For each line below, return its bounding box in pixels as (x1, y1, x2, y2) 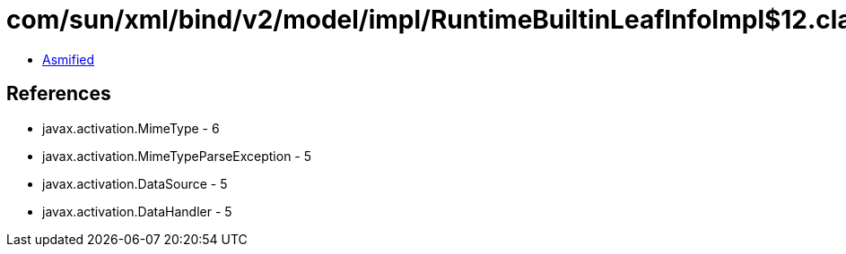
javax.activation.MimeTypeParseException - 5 (42, 148, 312, 164)
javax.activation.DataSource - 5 (42, 175, 228, 191)
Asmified (42, 51, 95, 67)
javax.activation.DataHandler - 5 (42, 203, 232, 219)
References (6, 82, 111, 106)
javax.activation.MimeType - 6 (42, 120, 220, 136)
